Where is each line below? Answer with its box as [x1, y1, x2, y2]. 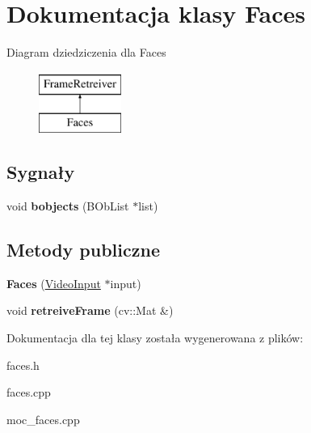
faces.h [6, 356, 40, 373]
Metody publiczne [6, 237, 160, 262]
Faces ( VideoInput [6, 274, 101, 291]
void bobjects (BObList [6, 197, 129, 214]
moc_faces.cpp [6, 410, 80, 427]
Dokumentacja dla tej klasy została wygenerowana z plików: [6, 329, 304, 346]
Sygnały [6, 159, 75, 185]
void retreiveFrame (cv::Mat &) [6, 302, 174, 319]
